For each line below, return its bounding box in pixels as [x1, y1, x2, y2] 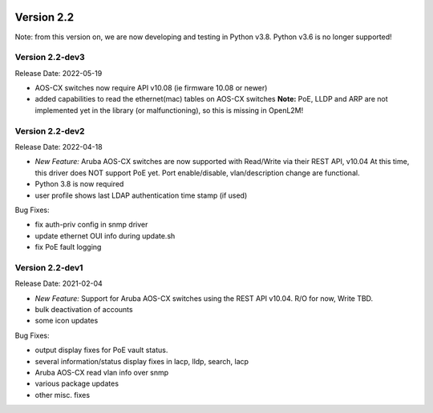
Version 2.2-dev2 [14, 125, 85, 136]
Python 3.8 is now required [34, 179, 124, 189]
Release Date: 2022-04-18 [14, 142, 103, 151]
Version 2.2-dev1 [14, 262, 83, 273]
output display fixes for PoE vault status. [34, 345, 168, 355]
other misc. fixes [34, 390, 91, 399]
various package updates [34, 379, 119, 388]
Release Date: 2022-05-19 [14, 68, 103, 78]
